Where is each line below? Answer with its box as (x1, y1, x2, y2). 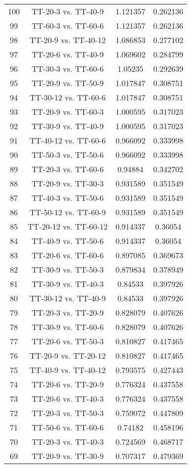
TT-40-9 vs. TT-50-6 (32, 235, 104, 246)
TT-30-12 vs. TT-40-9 (30, 292, 106, 304)
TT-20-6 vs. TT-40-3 (32, 393, 104, 404)
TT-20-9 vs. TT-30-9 (32, 450, 104, 462)
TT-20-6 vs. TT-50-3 (32, 335, 104, 347)
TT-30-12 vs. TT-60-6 (30, 92, 106, 103)
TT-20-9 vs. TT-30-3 (32, 178, 104, 189)
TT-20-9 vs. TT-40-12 (30, 34, 106, 46)
